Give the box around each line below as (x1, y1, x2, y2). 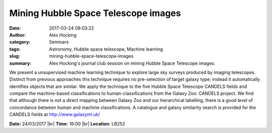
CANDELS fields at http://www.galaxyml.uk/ (9, 111, 100, 117)
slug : (9, 53, 20, 59)
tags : (9, 46, 21, 52)
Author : (9, 32, 26, 38)
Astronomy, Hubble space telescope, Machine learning (49, 46, 163, 52)
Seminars (49, 39, 69, 45)
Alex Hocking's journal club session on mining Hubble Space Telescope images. (49, 60, 216, 66)
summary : (9, 60, 32, 66)
